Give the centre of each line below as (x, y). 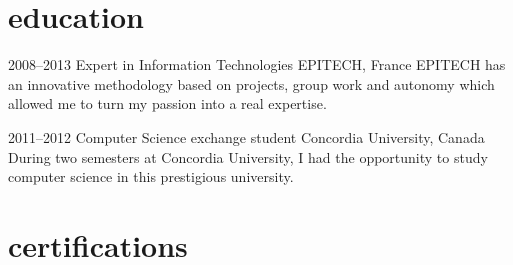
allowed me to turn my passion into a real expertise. (167, 103)
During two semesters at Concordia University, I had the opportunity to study (248, 156)
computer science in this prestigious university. (151, 176)
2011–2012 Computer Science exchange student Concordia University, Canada (246, 136)
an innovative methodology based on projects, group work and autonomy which (251, 83)
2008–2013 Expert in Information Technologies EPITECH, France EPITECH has (257, 64)
